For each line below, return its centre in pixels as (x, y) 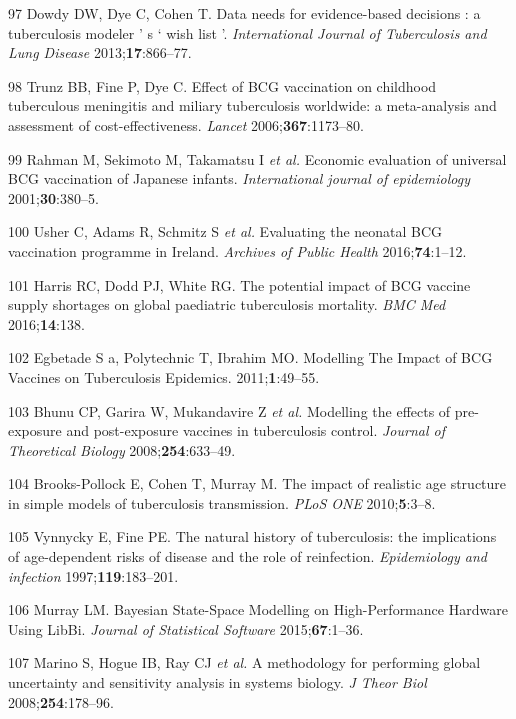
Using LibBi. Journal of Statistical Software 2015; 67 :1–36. (186, 628)
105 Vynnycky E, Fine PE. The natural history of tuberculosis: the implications (252, 536)
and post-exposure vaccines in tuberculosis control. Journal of (255, 430)
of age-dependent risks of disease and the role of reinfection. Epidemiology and (247, 556)
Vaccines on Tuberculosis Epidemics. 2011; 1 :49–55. (164, 376)
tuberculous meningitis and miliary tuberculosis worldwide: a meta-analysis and (252, 105)
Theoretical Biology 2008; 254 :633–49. (122, 449)
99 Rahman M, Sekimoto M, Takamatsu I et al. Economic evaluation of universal (257, 158)
